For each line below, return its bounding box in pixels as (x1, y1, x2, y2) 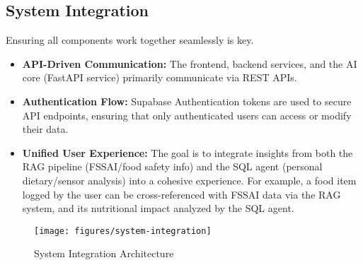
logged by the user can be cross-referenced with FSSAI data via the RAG (22, 187, 341, 201)
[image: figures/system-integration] (34, 225, 212, 236)
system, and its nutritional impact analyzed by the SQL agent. (22, 201, 294, 216)
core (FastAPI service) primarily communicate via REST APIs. (22, 70, 297, 85)
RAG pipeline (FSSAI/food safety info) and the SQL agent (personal (22, 159, 323, 174)
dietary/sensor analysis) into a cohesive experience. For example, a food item (22, 172, 357, 187)
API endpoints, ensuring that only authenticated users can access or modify (22, 107, 352, 122)
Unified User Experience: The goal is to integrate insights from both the (22, 145, 353, 160)
